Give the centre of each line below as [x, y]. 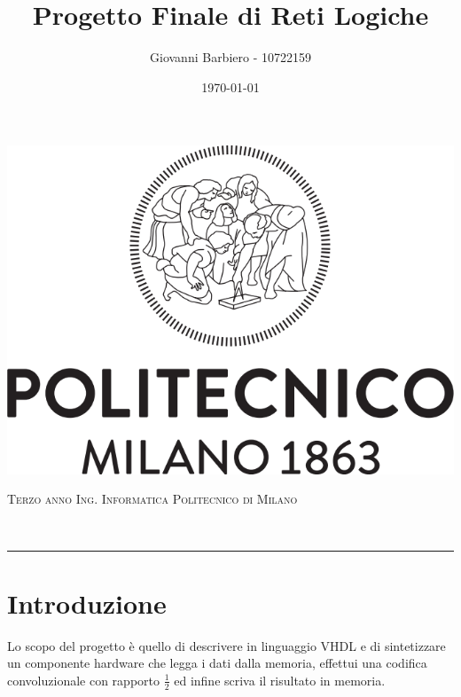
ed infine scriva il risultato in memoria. [280, 680]
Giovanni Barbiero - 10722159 [230, 57]
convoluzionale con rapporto [83, 680]
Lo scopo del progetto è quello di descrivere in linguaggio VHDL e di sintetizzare [227, 645]
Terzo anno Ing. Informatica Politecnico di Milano [152, 499]
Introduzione [87, 603]
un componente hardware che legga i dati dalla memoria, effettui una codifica [217, 663]
